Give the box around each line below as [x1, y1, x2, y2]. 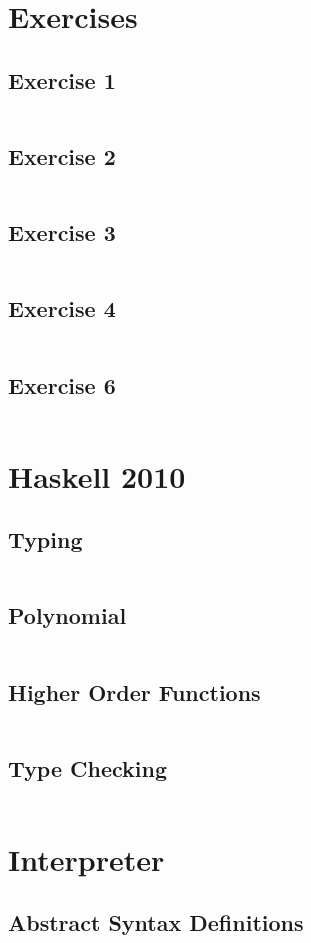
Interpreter [8, 838, 165, 879]
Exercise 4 [8, 293, 116, 324]
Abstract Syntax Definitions [8, 907, 304, 938]
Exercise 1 [8, 64, 116, 95]
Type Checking [8, 752, 168, 783]
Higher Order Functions [8, 676, 261, 707]
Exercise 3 [8, 217, 116, 248]
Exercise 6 [8, 369, 116, 400]
